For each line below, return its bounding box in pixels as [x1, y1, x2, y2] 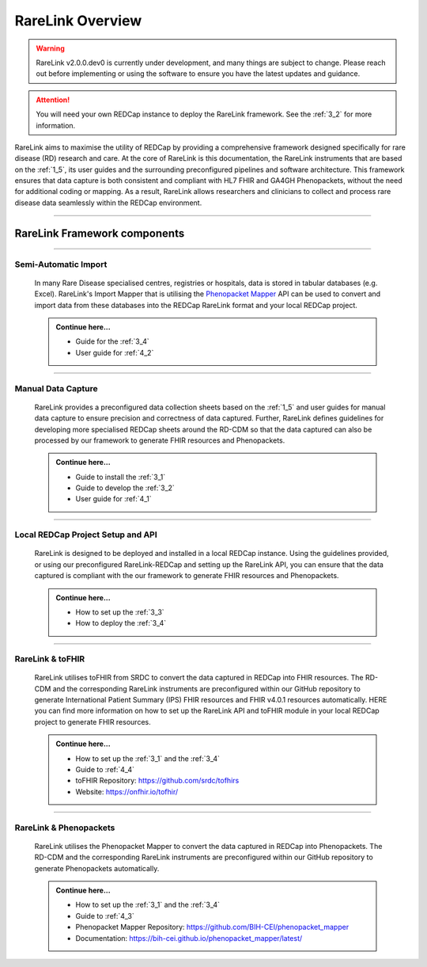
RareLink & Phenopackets [14, 822, 115, 833]
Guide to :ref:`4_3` [75, 911, 134, 920]
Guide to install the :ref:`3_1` [75, 472, 166, 482]
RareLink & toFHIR [14, 653, 85, 664]
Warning [36, 44, 65, 53]
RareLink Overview [14, 12, 142, 29]
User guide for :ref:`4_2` [75, 348, 154, 357]
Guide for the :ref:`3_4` [75, 337, 149, 346]
